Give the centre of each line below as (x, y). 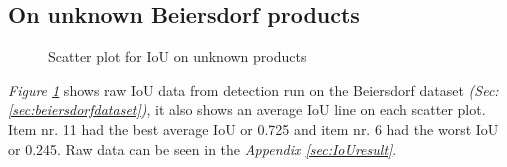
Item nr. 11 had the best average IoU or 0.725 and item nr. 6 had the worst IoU (253, 128)
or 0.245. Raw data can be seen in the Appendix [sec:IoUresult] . (202, 148)
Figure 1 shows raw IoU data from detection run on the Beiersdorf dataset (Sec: (253, 89)
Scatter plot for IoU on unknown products (177, 56)
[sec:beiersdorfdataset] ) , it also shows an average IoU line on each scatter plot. (247, 109)
